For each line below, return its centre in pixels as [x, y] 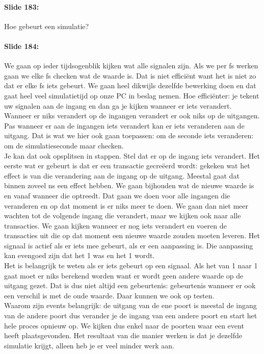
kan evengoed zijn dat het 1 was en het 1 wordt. [80, 255]
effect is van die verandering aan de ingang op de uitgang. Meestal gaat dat [122, 175]
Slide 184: [22, 46]
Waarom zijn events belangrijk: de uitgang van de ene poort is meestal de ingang [130, 305]
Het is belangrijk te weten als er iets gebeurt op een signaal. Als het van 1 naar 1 [131, 265]
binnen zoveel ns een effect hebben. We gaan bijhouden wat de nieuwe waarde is [129, 185]
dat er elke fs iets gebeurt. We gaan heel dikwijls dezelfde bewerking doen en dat [130, 85]
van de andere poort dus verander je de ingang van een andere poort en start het [131, 315]
